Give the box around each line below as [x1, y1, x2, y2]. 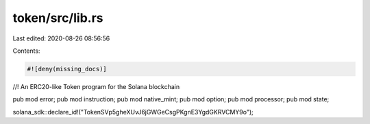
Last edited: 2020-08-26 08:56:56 [12, 34, 110, 42]
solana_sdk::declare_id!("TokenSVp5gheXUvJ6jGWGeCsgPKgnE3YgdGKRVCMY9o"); [12, 108, 254, 116]
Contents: [12, 47, 40, 55]
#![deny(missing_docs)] [27, 65, 108, 73]
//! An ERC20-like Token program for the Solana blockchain [12, 82, 180, 90]
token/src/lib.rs [12, 10, 103, 25]
